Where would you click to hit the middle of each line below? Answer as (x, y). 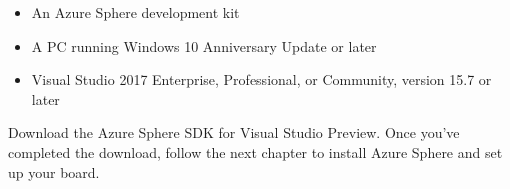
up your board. (54, 171)
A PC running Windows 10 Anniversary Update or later (204, 45)
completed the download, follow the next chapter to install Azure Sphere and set (255, 151)
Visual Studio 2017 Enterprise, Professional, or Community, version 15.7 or (261, 79)
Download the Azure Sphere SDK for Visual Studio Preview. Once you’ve (234, 132)
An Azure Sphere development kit (135, 12)
